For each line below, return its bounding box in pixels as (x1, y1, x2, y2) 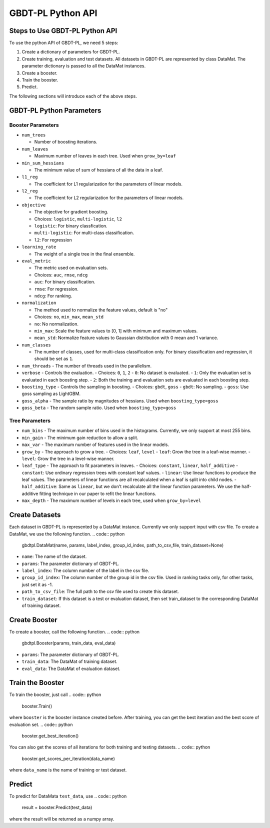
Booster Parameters (9, 121, 59, 128)
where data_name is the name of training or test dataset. (9, 767, 127, 773)
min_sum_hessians (21, 160, 64, 166)
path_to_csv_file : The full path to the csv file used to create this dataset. (21, 588, 179, 594)
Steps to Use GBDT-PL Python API (9, 26, 117, 35)
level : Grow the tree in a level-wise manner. (21, 455, 114, 461)
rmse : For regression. (34, 285, 78, 292)
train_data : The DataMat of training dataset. (21, 658, 117, 664)
